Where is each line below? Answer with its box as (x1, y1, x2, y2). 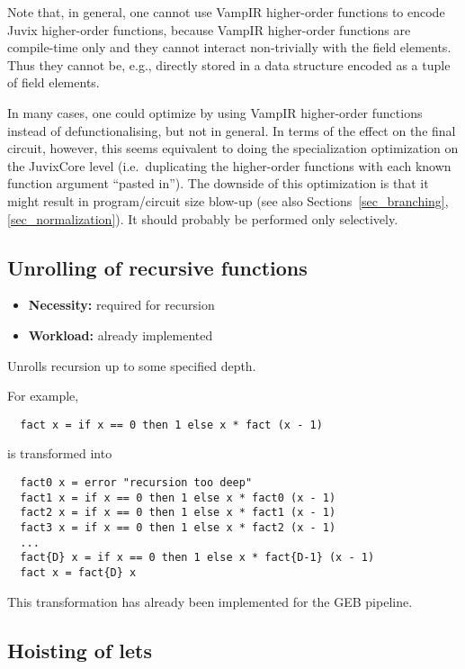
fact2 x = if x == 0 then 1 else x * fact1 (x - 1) (20, 506, 336, 520)
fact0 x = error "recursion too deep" (20, 475, 253, 489)
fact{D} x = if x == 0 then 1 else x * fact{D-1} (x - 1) (20, 551, 375, 565)
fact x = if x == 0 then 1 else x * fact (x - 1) (20, 418, 323, 431)
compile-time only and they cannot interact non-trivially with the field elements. (7, 38, 452, 57)
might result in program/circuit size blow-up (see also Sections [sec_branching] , (7, 191, 449, 210)
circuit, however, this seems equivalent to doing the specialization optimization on (7, 139, 459, 158)
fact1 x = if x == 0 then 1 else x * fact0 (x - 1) (20, 491, 336, 504)
